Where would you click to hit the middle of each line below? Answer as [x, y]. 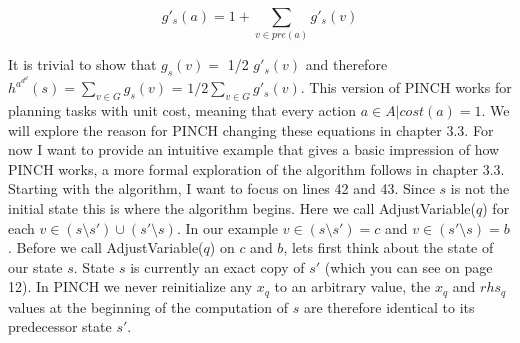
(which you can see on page [408, 266]
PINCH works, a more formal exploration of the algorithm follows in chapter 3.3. [256, 168]
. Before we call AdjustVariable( [106, 247]
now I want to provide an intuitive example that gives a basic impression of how [254, 149]
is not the [480, 188]
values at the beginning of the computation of [148, 306]
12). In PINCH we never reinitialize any [130, 286]
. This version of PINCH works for [406, 87]
